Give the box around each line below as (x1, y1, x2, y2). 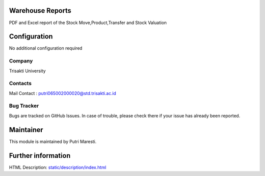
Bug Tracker (9, 102, 39, 109)
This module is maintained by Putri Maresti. (9, 138, 97, 145)
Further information (9, 151, 71, 160)
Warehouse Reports (9, 6, 72, 15)
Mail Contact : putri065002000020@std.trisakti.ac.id (9, 90, 116, 96)
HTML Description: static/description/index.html (9, 164, 106, 170)
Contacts (9, 80, 32, 87)
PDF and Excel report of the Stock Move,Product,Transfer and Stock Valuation (9, 20, 167, 26)
